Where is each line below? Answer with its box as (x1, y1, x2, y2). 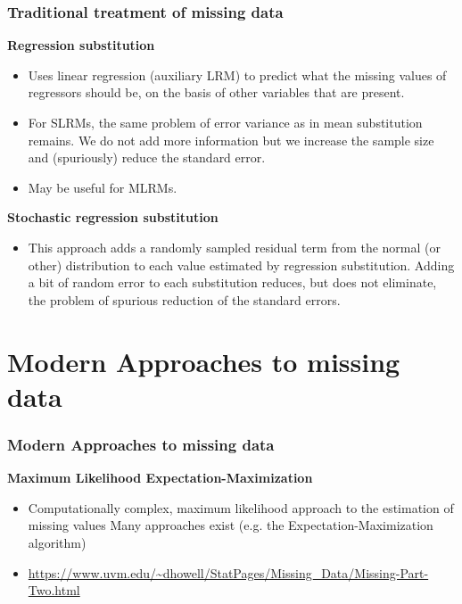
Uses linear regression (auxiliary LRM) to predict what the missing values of (28, 65, 447, 84)
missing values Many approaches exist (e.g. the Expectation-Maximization (28, 516, 433, 534)
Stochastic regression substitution (7, 208, 219, 227)
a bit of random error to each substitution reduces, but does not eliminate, (28, 273, 437, 292)
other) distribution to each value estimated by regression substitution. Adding (28, 255, 455, 274)
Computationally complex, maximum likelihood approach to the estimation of (28, 498, 454, 517)
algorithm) (28, 533, 87, 551)
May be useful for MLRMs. (28, 178, 177, 196)
